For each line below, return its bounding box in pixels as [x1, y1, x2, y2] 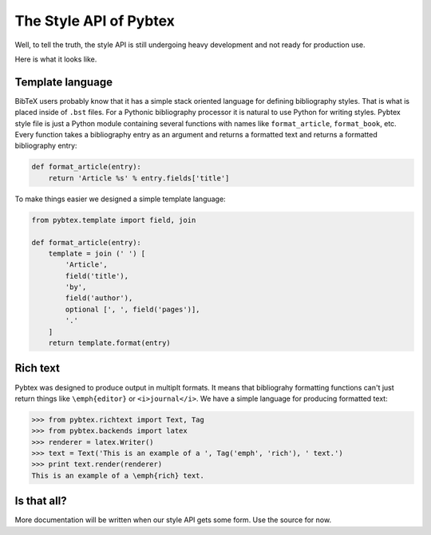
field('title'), [65, 271, 129, 280]
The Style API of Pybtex [14, 12, 176, 30]
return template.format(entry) [48, 339, 171, 347]
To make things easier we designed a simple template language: [14, 194, 227, 204]
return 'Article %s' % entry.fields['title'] [48, 173, 230, 183]
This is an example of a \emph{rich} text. [31, 471, 205, 480]
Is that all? [14, 494, 67, 508]
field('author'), [65, 294, 133, 303]
